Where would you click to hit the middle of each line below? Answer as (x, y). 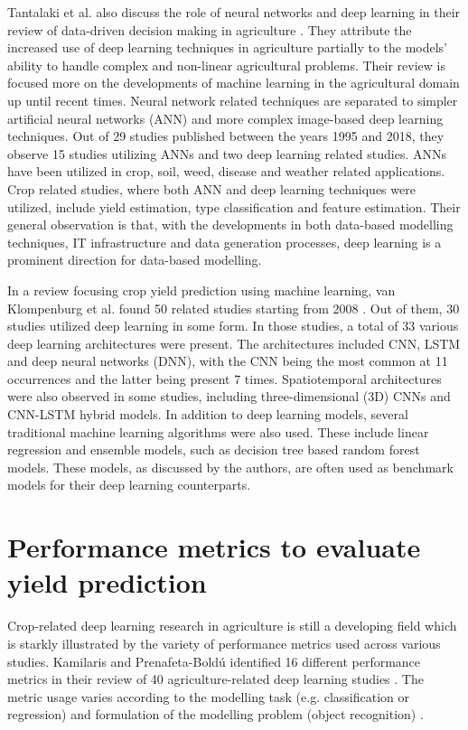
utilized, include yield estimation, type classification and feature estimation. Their (234, 206)
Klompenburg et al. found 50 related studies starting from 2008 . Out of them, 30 (234, 308)
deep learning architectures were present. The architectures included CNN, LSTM (234, 343)
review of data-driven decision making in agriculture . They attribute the (210, 29)
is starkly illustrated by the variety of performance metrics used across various (224, 643)
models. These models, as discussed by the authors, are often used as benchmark (230, 467)
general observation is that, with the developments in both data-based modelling (230, 225)
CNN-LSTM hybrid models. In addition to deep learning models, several (208, 414)
